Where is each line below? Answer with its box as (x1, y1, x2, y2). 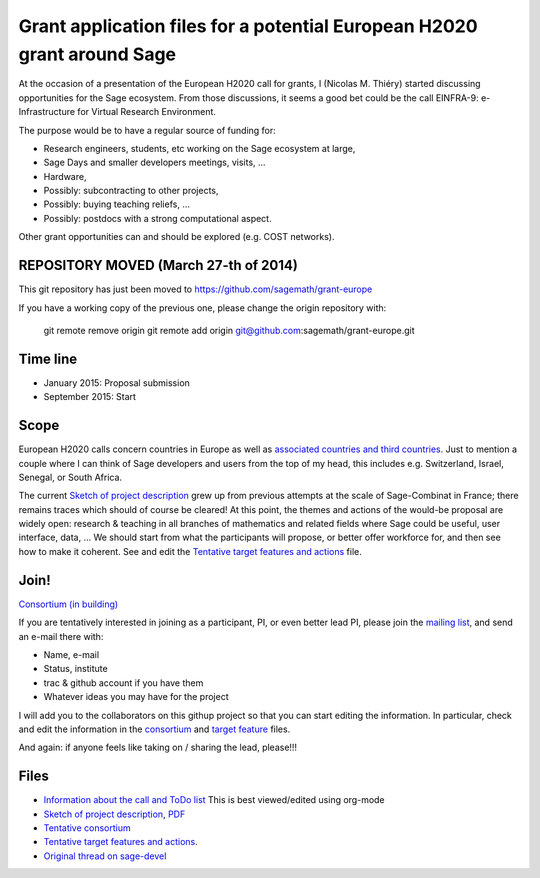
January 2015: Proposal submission (43, 376, 190, 389)
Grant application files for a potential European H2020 (18, 15, 479, 37)
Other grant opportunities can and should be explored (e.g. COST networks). (18, 231, 335, 243)
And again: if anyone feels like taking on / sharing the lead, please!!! (18, 741, 298, 754)
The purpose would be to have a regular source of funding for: (18, 124, 277, 136)
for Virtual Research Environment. (76, 106, 217, 118)
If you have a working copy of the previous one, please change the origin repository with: (18, 301, 387, 314)
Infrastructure (18, 106, 75, 118)
